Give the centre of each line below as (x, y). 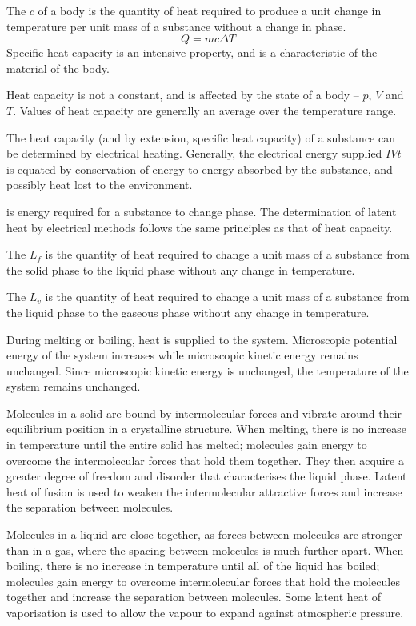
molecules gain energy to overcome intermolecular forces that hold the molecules (203, 581)
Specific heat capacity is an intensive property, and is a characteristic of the (192, 52)
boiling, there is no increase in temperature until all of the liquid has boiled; (193, 566)
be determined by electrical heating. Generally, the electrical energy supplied (194, 153)
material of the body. (58, 68)
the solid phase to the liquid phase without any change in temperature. (181, 269)
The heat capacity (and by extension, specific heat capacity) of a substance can (201, 137)
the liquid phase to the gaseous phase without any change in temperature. (188, 312)
